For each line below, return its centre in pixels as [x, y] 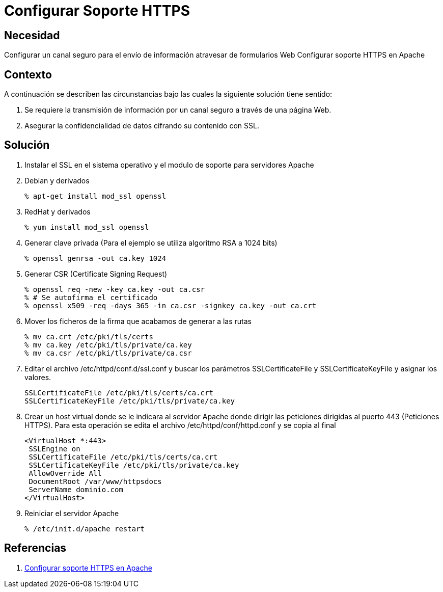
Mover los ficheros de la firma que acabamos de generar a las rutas [138, 321]
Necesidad [32, 35]
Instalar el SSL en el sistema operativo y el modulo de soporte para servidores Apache [169, 165]
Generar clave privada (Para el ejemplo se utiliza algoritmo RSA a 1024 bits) [151, 243]
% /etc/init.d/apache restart [85, 529]
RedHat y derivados [58, 211]
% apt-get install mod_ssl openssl [95, 196]
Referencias [35, 548]
